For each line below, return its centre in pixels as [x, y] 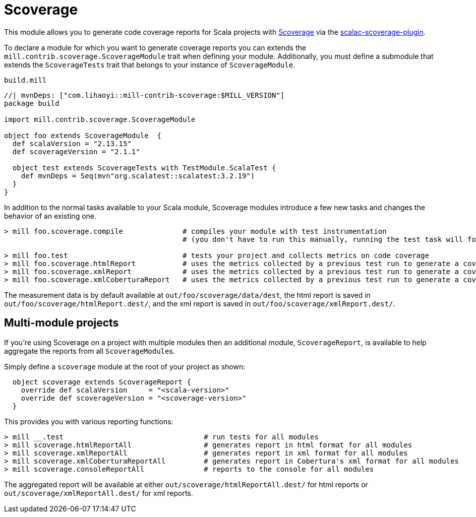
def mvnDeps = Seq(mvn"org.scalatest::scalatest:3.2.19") [138, 176]
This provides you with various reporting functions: [89, 421]
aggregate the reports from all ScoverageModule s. [90, 351]
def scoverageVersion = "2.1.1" [76, 151]
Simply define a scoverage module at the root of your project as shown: [125, 366]
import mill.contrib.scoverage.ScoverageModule [100, 119]
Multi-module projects [62, 323]
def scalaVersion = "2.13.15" [72, 143]
